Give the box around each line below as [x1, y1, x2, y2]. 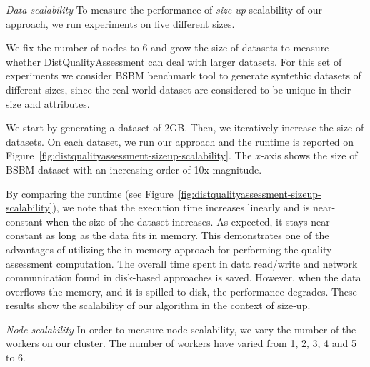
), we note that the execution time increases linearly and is [52, 200, 310, 215]
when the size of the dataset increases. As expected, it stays [46, 213, 308, 228]
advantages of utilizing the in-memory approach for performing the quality [6, 241, 332, 256]
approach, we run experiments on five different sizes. [6, 16, 235, 31]
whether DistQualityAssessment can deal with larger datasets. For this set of [6, 54, 342, 69]
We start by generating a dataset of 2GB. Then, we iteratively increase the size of [6, 120, 364, 135]
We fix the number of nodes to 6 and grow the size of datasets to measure [6, 40, 329, 55]
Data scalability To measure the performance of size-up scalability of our [6, 2, 322, 16]
